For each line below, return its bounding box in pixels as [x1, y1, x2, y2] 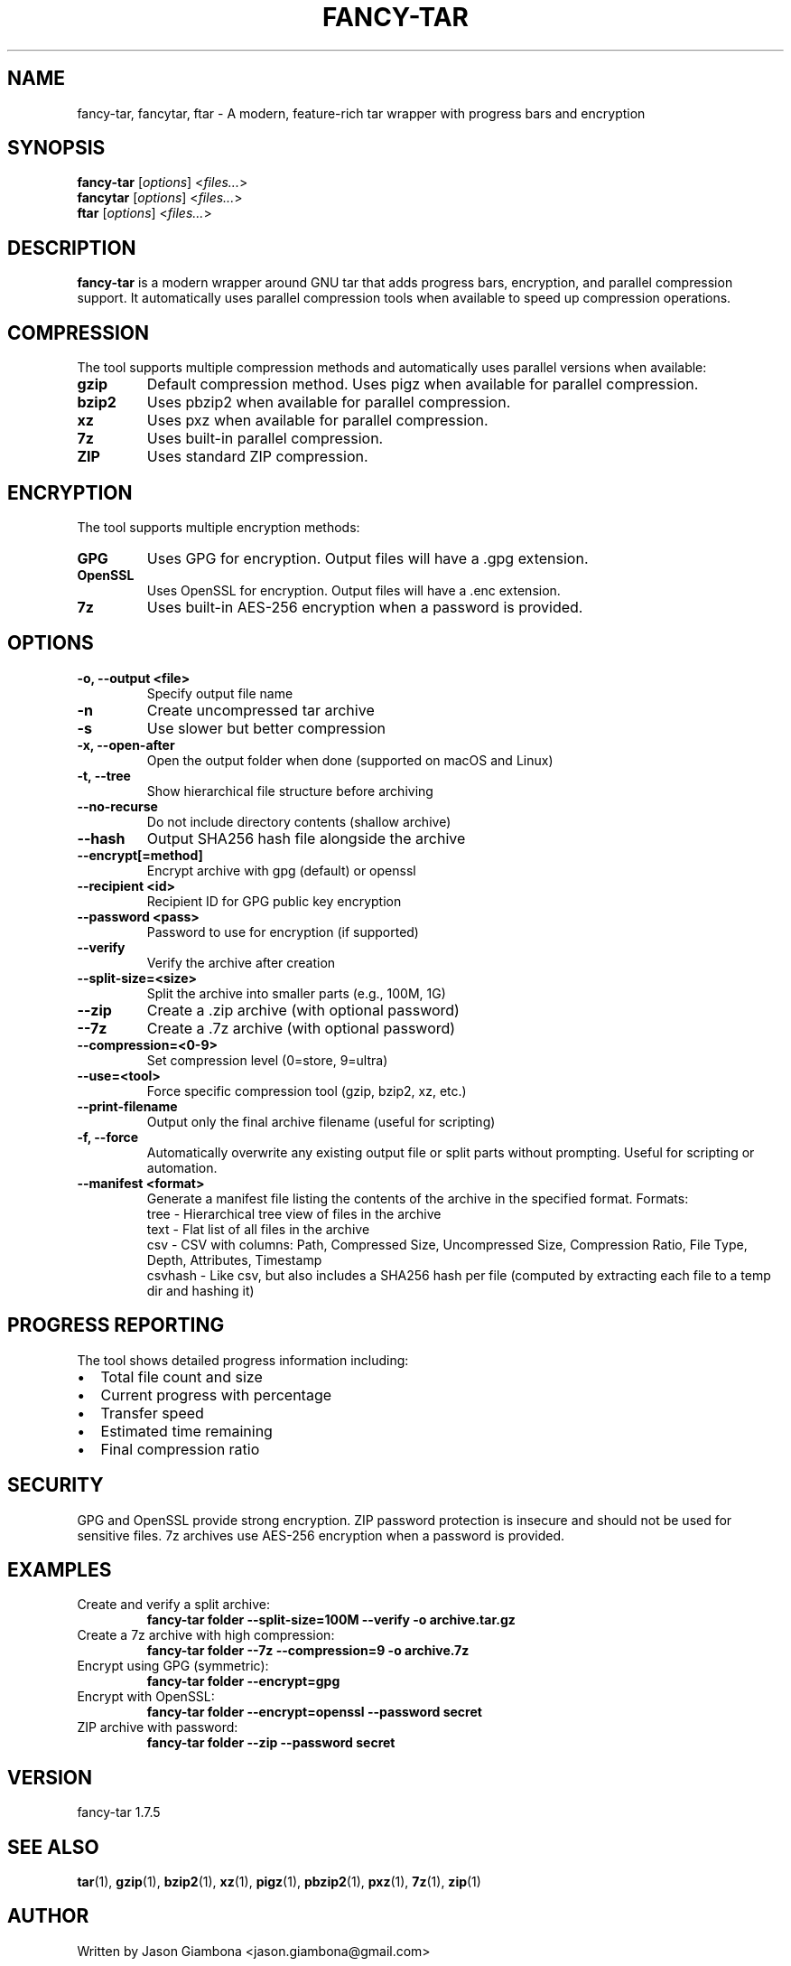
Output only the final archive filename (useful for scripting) [146, 1113, 496, 1129]
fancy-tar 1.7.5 [77, 1804, 161, 1821]
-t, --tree [77, 767, 131, 783]
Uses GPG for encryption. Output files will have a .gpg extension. [146, 548, 589, 567]
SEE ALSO [7, 1835, 99, 1858]
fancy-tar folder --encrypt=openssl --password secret [146, 1704, 482, 1720]
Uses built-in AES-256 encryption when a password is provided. [146, 597, 583, 616]
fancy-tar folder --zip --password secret [146, 1735, 395, 1751]
